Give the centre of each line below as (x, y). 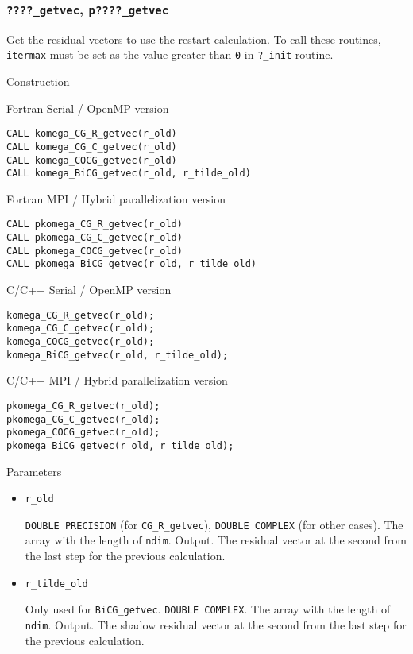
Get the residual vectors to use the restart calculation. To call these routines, (194, 39)
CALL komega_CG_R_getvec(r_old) (92, 134)
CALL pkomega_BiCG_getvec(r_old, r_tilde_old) (131, 264)
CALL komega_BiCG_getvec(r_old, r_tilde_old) (129, 174)
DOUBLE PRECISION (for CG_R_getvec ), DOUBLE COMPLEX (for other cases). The (214, 524)
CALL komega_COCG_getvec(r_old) (92, 160)
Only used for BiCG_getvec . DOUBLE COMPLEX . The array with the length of (208, 609)
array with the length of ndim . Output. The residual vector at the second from (216, 540)
